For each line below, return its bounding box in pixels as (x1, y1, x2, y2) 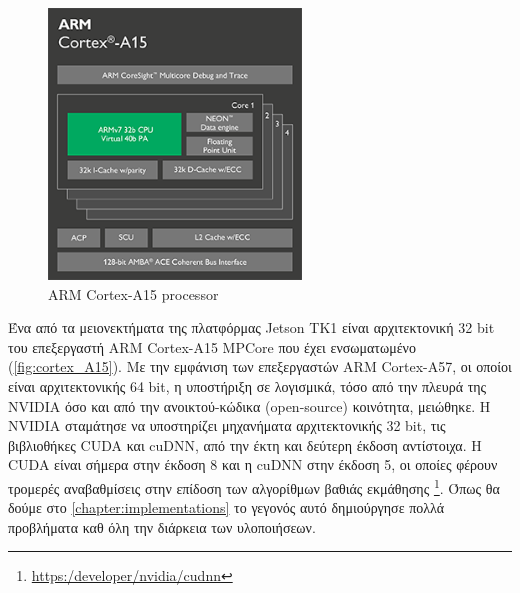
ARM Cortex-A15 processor (48, 283, 219, 304)
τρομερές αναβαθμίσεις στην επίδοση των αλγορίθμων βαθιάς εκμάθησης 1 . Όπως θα (8, 474, 500, 498)
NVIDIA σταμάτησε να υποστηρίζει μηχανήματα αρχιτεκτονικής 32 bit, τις (8, 415, 446, 436)
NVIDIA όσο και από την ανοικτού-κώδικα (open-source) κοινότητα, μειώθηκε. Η (8, 395, 491, 416)
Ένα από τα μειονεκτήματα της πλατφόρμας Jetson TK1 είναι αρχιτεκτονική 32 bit (8, 317, 495, 338)
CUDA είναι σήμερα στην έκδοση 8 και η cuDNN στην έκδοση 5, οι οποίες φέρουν (8, 454, 498, 475)
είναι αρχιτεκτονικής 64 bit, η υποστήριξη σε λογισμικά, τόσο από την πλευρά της (8, 375, 487, 396)
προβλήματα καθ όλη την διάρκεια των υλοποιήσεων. (8, 516, 316, 537)
